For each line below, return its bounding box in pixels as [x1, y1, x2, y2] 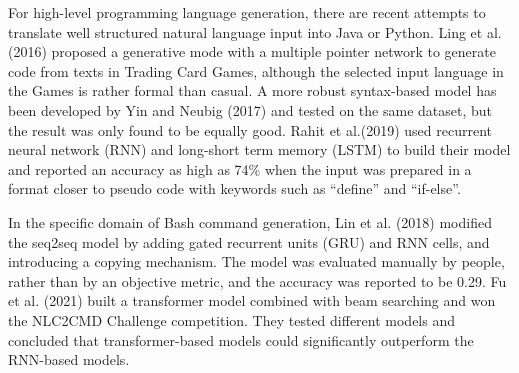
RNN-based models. [8, 349, 130, 370]
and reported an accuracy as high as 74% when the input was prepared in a [8, 158, 472, 179]
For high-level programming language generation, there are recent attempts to [8, 2, 486, 22]
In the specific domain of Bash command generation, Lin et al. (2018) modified [8, 211, 492, 232]
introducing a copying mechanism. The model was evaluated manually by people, [8, 251, 505, 272]
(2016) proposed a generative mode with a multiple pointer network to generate [8, 41, 496, 62]
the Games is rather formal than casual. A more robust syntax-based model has [8, 80, 497, 101]
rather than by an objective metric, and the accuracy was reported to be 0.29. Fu [8, 270, 507, 291]
